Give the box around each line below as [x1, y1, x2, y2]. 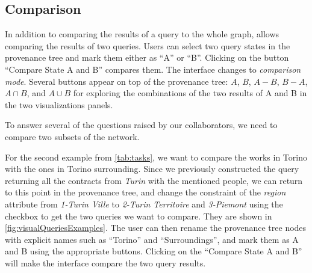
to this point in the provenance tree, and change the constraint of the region [5, 186, 286, 198]
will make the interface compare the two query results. [5, 256, 206, 269]
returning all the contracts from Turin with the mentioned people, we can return [5, 174, 303, 186]
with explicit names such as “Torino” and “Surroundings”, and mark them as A [5, 233, 299, 245]
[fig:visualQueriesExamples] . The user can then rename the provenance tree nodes [5, 221, 307, 234]
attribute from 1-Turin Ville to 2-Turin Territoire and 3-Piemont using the [5, 197, 283, 210]
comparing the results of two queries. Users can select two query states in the [5, 39, 290, 52]
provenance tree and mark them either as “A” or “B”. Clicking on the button [5, 51, 289, 64]
